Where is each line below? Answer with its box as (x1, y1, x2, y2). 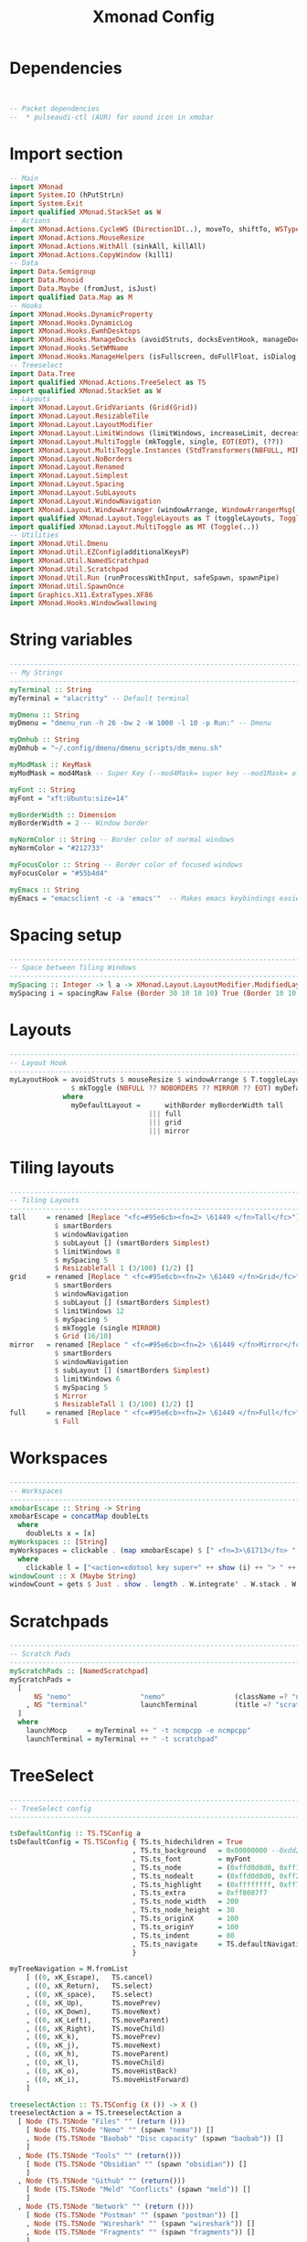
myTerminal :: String (9, 685, 92, 694)
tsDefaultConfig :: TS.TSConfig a (9, 1829, 142, 1839)
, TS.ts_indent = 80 (132, 1931, 235, 1940)
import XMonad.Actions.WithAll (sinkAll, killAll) (9, 241, 206, 251)
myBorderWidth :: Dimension (9, 810, 117, 819)
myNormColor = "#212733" (9, 844, 104, 853)
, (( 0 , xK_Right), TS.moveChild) (26, 2023, 166, 2034)
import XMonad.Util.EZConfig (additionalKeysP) (9, 548, 190, 557)
